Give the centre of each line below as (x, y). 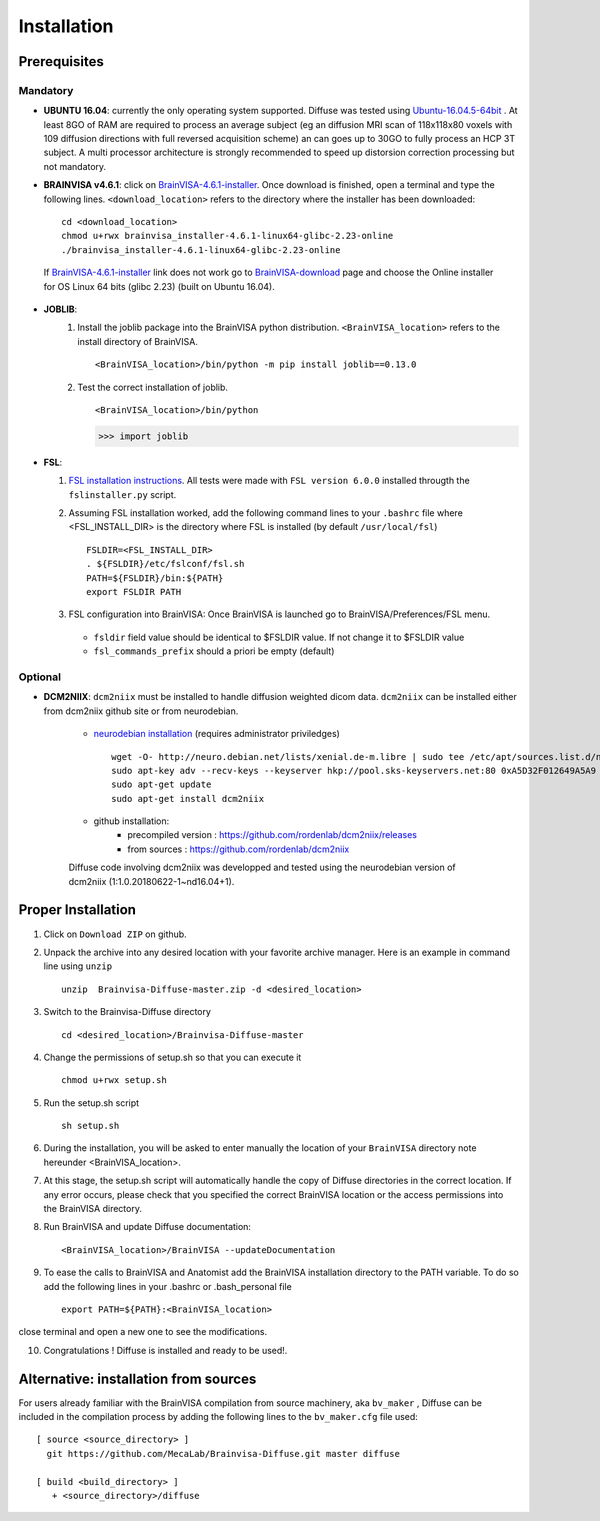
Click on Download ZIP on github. (115, 934)
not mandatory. (75, 166)
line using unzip (78, 966)
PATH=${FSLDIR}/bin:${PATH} (155, 578)
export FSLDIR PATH (134, 592)
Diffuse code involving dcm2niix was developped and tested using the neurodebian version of (262, 867)
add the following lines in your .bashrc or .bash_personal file (167, 1286)
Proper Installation (77, 910)
